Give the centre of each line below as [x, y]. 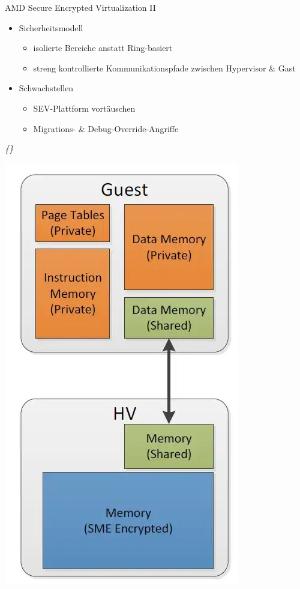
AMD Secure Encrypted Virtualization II [80, 7]
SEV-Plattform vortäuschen [84, 108]
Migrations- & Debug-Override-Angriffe [106, 128]
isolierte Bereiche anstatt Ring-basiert [103, 48]
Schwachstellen [46, 88]
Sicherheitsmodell [51, 27]
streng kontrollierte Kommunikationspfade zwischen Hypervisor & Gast [164, 68]
